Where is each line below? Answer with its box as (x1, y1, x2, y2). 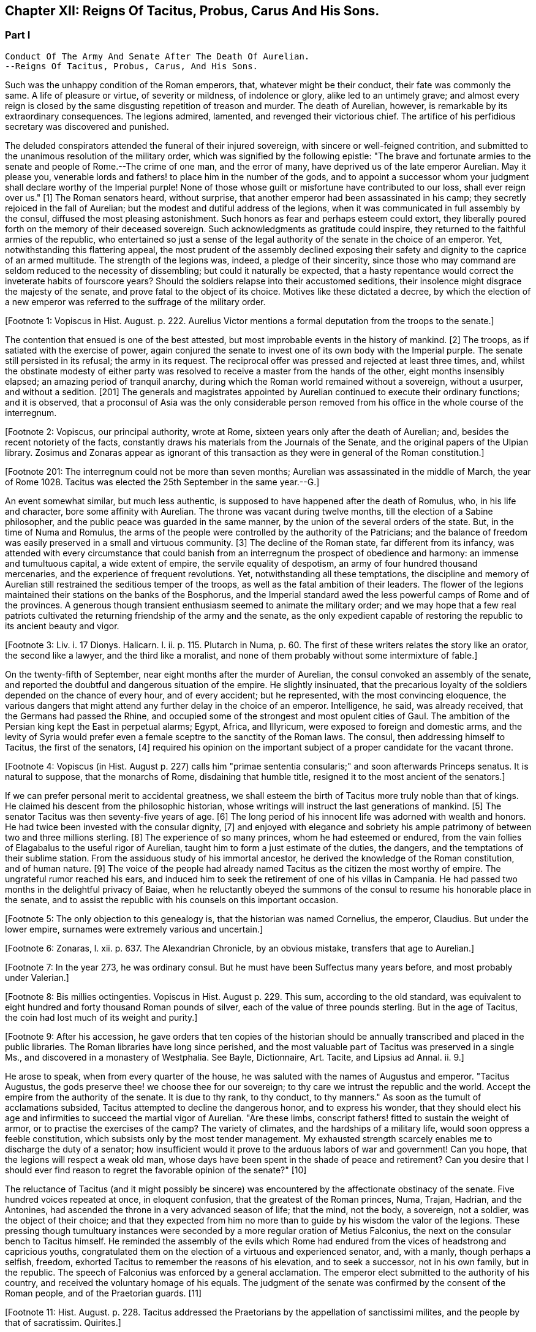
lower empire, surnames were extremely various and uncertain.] (5, 923, 263, 934)
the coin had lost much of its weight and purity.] (5, 1012, 198, 1023)
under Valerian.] (5, 972, 69, 983)
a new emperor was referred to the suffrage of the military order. (5, 296, 266, 307)
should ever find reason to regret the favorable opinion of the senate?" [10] (5, 1164, 307, 1175)
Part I (5, 29, 31, 42)
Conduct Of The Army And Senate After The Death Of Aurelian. (5, 51, 310, 61)
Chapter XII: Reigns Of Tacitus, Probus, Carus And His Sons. (5, 3, 380, 18)
